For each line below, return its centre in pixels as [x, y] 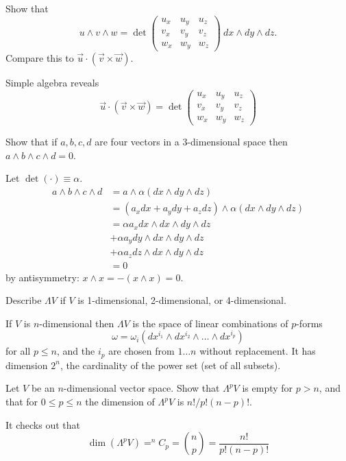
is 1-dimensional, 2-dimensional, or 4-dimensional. [182, 300]
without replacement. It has [258, 351]
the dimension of [120, 401]
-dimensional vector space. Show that [141, 388]
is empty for [268, 388]
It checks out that [43, 424]
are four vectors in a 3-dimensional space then [191, 142]
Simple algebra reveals [52, 83]
